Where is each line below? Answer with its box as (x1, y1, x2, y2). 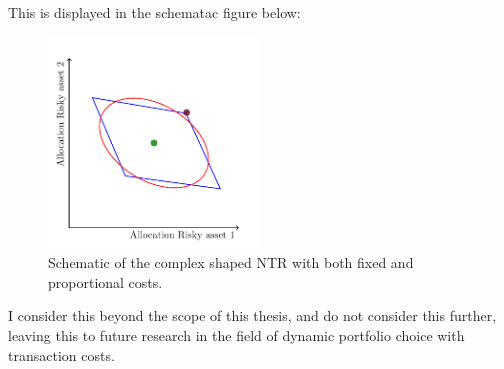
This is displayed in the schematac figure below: (8, 2, 301, 22)
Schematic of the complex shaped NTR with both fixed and (48, 252, 414, 273)
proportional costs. (48, 271, 163, 292)
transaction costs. (8, 344, 115, 365)
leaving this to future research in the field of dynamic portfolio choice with (8, 324, 465, 345)
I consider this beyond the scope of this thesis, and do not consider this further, (8, 305, 497, 326)
